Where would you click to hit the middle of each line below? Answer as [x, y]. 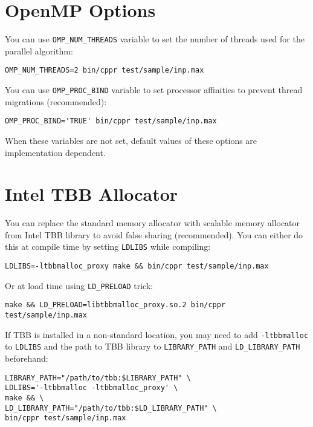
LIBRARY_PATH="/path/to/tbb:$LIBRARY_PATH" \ [98, 378]
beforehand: [27, 358]
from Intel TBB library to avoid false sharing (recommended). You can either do [154, 234]
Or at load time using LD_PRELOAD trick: [79, 285]
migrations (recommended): [56, 101]
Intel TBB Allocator [92, 194]
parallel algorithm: [39, 51]
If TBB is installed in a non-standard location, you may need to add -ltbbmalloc [157, 334]
